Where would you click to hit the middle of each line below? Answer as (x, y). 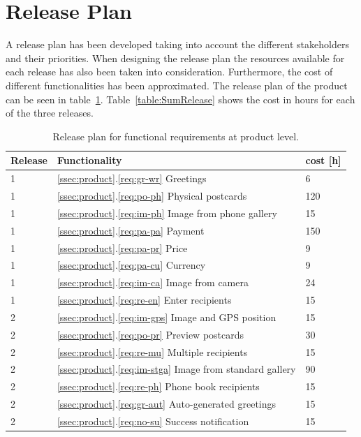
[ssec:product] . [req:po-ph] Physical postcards (152, 195)
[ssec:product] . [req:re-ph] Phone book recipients (158, 386)
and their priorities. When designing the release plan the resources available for (175, 58)
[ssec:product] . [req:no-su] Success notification (153, 421)
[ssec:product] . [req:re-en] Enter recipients (144, 300)
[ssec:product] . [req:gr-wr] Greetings (132, 178)
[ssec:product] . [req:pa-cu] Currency (131, 265)
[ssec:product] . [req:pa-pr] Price (122, 247)
